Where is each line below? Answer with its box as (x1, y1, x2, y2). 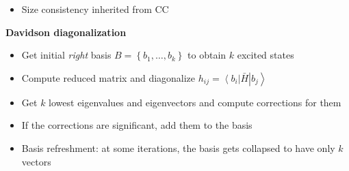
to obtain (188, 48, 227, 62)
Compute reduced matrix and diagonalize (21, 70, 196, 84)
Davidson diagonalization (5, 25, 127, 39)
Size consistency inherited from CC (21, 2, 169, 16)
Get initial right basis (21, 48, 112, 62)
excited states (237, 48, 294, 62)
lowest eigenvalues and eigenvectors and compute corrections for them (49, 95, 341, 109)
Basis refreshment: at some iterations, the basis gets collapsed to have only (21, 140, 335, 155)
